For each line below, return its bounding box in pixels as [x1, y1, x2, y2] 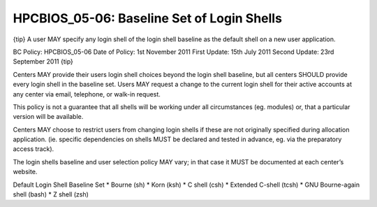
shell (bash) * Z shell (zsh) [13, 190, 89, 199]
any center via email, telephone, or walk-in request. [13, 90, 161, 98]
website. [13, 168, 38, 176]
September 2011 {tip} [13, 57, 73, 66]
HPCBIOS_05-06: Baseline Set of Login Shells [13, 10, 283, 26]
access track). [13, 145, 54, 153]
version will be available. [13, 113, 84, 121]
